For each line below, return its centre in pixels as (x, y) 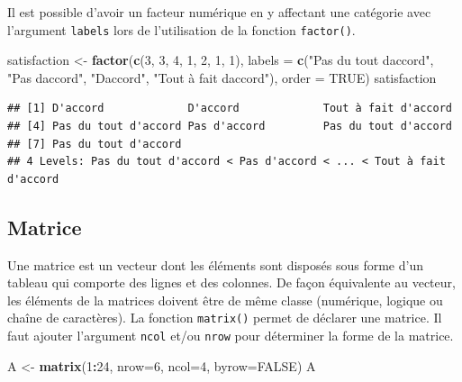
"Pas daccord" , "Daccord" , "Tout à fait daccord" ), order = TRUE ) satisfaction (222, 77)
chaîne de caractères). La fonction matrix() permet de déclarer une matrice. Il (225, 318)
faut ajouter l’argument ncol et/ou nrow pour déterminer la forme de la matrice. (231, 336)
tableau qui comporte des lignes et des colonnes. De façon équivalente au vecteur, (231, 282)
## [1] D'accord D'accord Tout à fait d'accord (230, 109)
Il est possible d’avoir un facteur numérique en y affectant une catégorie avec (219, 12)
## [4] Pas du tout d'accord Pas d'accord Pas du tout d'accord (230, 127)
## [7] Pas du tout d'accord (95, 144)
